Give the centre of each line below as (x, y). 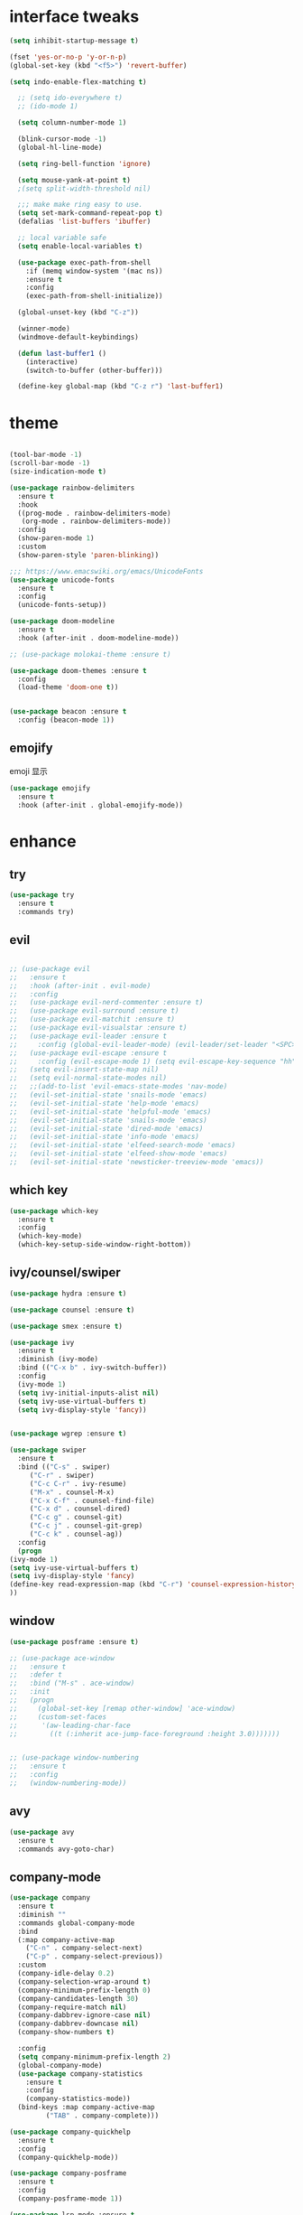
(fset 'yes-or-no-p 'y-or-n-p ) (68, 57)
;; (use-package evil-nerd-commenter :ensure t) (106, 1003)
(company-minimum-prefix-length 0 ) (84, 1990)
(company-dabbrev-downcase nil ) (78, 2024)
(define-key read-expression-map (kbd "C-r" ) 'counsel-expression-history (153, 1584)
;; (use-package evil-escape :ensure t (88, 1053)
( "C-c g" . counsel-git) (76, 1518)
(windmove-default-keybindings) (78, 337)
